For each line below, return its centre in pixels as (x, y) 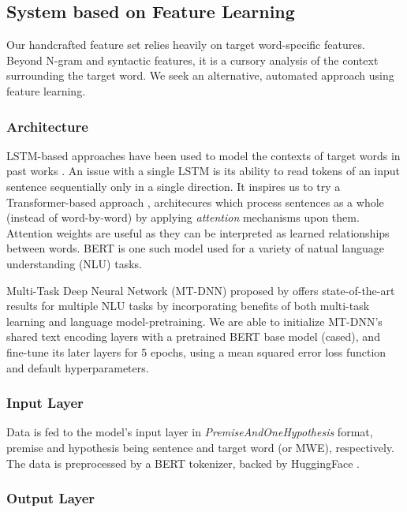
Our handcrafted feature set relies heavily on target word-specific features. (186, 45)
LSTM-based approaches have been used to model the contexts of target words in (203, 155)
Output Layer (51, 498)
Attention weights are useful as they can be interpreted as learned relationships (198, 232)
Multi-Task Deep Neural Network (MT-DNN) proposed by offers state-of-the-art (201, 290)
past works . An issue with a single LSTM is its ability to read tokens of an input (203, 171)
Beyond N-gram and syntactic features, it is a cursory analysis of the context (192, 60)
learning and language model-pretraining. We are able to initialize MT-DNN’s (194, 321)
